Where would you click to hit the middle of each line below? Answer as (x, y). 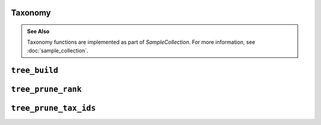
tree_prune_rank (46, 89)
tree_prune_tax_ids (53, 108)
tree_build (35, 70)
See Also (38, 31)
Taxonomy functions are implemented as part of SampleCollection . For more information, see (141, 42)
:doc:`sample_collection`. (58, 50)
